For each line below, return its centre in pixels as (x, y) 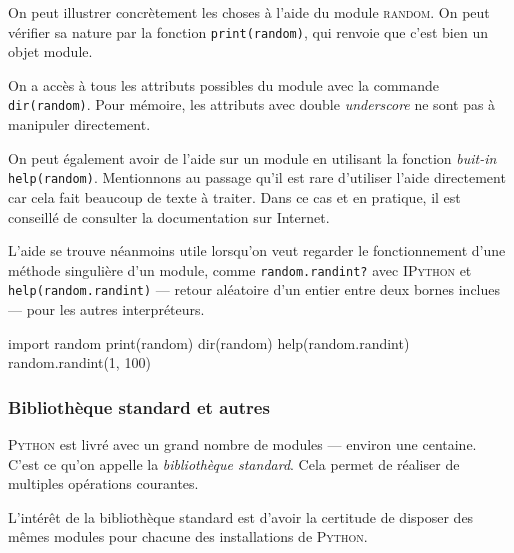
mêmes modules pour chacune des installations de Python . (188, 536)
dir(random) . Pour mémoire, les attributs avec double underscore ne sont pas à (252, 104)
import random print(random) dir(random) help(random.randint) (209, 342)
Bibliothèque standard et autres (139, 406)
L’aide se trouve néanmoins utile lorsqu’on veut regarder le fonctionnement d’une (257, 250)
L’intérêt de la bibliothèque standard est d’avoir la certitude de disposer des (241, 516)
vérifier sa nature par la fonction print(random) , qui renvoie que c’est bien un (248, 31)
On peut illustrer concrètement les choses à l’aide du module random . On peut (249, 12)
